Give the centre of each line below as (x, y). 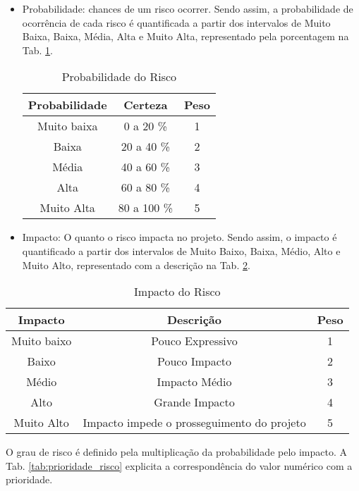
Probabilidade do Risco (119, 77)
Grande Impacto (194, 402)
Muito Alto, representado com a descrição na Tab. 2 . (136, 265)
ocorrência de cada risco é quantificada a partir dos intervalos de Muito (176, 22)
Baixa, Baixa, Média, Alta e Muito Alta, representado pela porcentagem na (185, 36)
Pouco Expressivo (194, 341)
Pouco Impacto (194, 361)
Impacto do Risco (177, 292)
